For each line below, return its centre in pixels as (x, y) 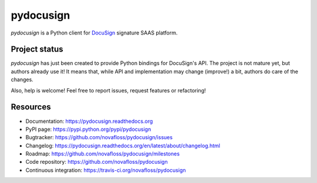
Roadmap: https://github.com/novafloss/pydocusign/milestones (103, 154)
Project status (37, 49)
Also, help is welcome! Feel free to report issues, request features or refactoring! (108, 90)
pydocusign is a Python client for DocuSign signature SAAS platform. (94, 33)
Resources (31, 107)
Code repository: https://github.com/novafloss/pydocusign (97, 162)
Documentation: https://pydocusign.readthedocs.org (89, 121)
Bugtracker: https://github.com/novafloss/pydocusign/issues (99, 137)
